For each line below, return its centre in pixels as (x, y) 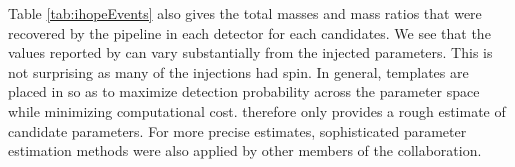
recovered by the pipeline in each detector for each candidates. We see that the (249, 32)
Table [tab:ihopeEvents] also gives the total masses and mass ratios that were (245, 13)
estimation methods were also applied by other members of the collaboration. (245, 150)
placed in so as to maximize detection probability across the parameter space (244, 91)
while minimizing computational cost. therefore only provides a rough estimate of (257, 110)
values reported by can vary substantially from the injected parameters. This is (250, 52)
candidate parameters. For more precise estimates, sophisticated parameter (237, 130)
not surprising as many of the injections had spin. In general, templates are (238, 71)
